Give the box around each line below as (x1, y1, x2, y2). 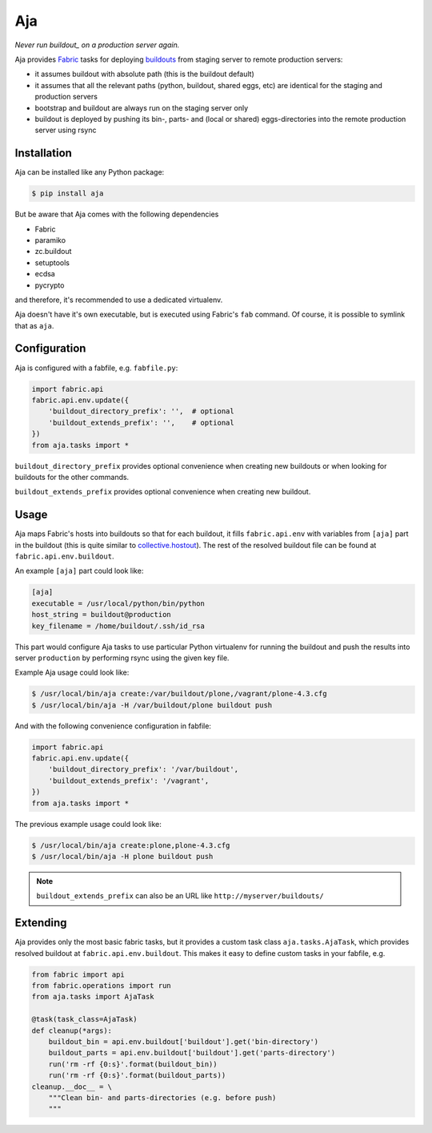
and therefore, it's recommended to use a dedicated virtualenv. (14, 295, 223, 304)
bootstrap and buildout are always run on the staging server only (34, 103, 249, 112)
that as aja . (14, 321, 54, 330)
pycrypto (34, 280, 65, 290)
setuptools (34, 257, 70, 268)
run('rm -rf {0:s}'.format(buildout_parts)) (48, 1071, 226, 1080)
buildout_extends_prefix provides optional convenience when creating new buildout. (14, 487, 311, 497)
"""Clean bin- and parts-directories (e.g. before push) (48, 1093, 277, 1102)
